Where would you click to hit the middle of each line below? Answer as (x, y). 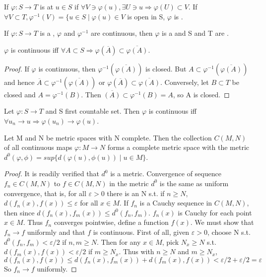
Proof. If (17, 68)
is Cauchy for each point (215, 212)
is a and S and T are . (195, 33)
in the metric (129, 183)
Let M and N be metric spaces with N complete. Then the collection (108, 137)
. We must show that (222, 222)
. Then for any (119, 242)
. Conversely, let (185, 82)
